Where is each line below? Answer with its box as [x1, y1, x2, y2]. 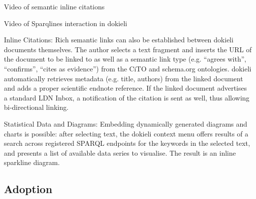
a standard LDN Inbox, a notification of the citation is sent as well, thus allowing [4, 92, 250, 102]
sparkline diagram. [4, 157, 60, 167]
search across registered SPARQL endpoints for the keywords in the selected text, [4, 138, 250, 148]
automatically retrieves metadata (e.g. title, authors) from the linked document [4, 73, 243, 83]
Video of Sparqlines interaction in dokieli [4, 18, 128, 28]
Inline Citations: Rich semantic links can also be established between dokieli [4, 34, 234, 45]
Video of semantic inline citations [4, 1, 105, 11]
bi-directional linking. [4, 102, 69, 112]
